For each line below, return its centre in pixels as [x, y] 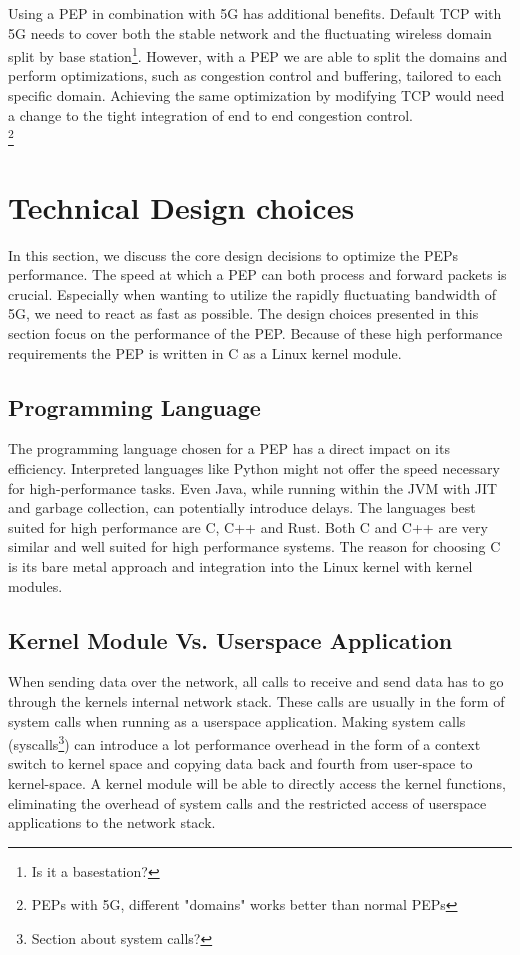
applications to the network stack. [112, 822]
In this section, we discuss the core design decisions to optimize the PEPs [233, 254]
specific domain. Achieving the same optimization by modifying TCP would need [256, 95]
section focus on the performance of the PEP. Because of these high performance [255, 332]
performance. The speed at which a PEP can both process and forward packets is [257, 274]
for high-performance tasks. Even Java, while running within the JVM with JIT [253, 487]
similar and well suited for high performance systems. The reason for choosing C [254, 546]
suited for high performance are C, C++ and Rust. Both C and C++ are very [248, 526]
